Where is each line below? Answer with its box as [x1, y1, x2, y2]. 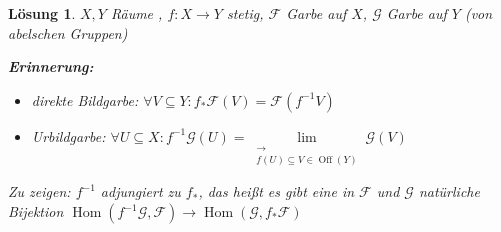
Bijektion [8, 201, 64, 222]
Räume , [110, 3, 163, 23]
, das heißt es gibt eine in [198, 181, 355, 202]
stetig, [226, 3, 264, 23]
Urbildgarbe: [31, 125, 106, 146]
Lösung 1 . [8, 3, 76, 23]
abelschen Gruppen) [8, 22, 128, 43]
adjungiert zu [100, 181, 181, 202]
